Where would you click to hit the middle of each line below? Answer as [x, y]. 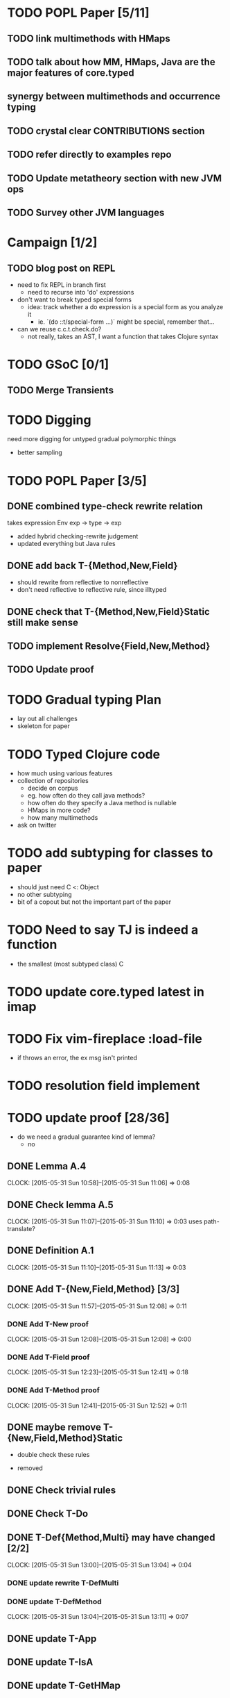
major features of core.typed [71, 73]
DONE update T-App [52, 1639]
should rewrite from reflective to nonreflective [83, 582]
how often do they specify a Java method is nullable [102, 803]
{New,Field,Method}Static [65, 1438]
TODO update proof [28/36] [88, 1118]
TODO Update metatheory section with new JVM [115, 178]
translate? [21, 1229]
